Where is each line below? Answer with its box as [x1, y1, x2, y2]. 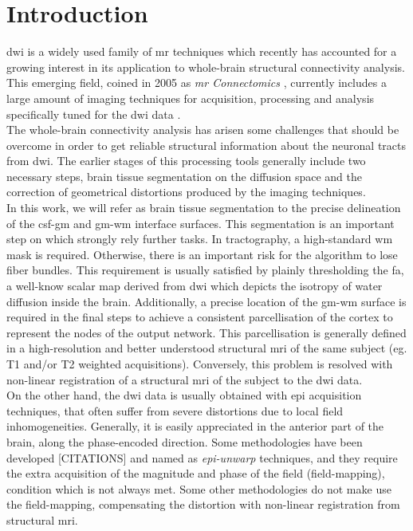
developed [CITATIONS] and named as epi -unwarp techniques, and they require [6, 449, 398, 466]
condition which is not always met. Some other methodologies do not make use [6, 480, 391, 497]
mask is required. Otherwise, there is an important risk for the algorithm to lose [6, 246, 398, 262]
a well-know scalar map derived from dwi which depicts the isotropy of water [6, 277, 383, 294]
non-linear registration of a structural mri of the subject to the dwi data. [6, 371, 363, 387]
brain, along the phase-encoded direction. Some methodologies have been [6, 433, 363, 450]
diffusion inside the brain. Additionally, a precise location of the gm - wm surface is [6, 293, 407, 309]
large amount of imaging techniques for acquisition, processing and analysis [6, 89, 375, 106]
